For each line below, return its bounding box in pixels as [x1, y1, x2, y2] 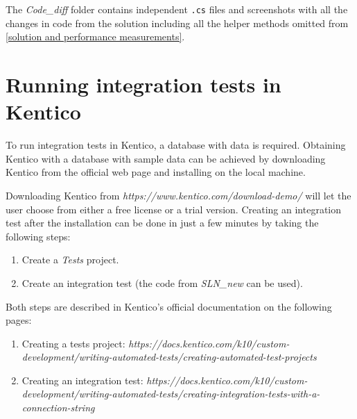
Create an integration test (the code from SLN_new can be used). [21, 275, 303, 290]
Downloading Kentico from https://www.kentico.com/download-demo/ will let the [6, 188, 351, 202]
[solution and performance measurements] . [6, 29, 185, 44]
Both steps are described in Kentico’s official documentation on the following [6, 299, 332, 313]
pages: [6, 313, 32, 327]
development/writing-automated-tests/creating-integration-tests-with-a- [21, 386, 320, 401]
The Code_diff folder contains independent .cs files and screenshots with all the [6, 2, 348, 16]
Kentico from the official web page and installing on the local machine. [6, 165, 306, 179]
